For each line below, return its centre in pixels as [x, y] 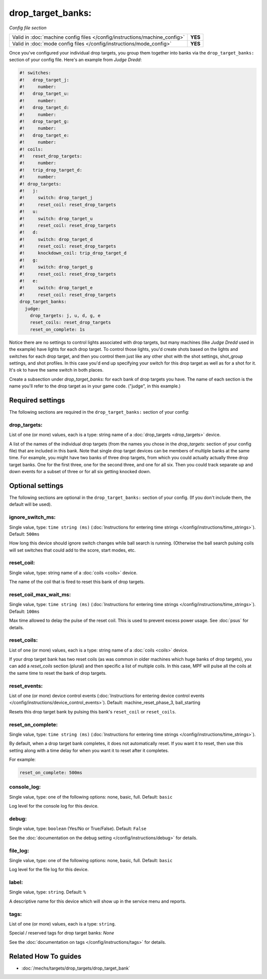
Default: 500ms [24, 534]
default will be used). [30, 504]
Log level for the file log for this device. [49, 870]
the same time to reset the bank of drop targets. [58, 673]
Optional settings [36, 486]
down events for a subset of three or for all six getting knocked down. [80, 472]
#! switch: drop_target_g [56, 267]
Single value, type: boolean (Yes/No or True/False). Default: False [78, 829]
